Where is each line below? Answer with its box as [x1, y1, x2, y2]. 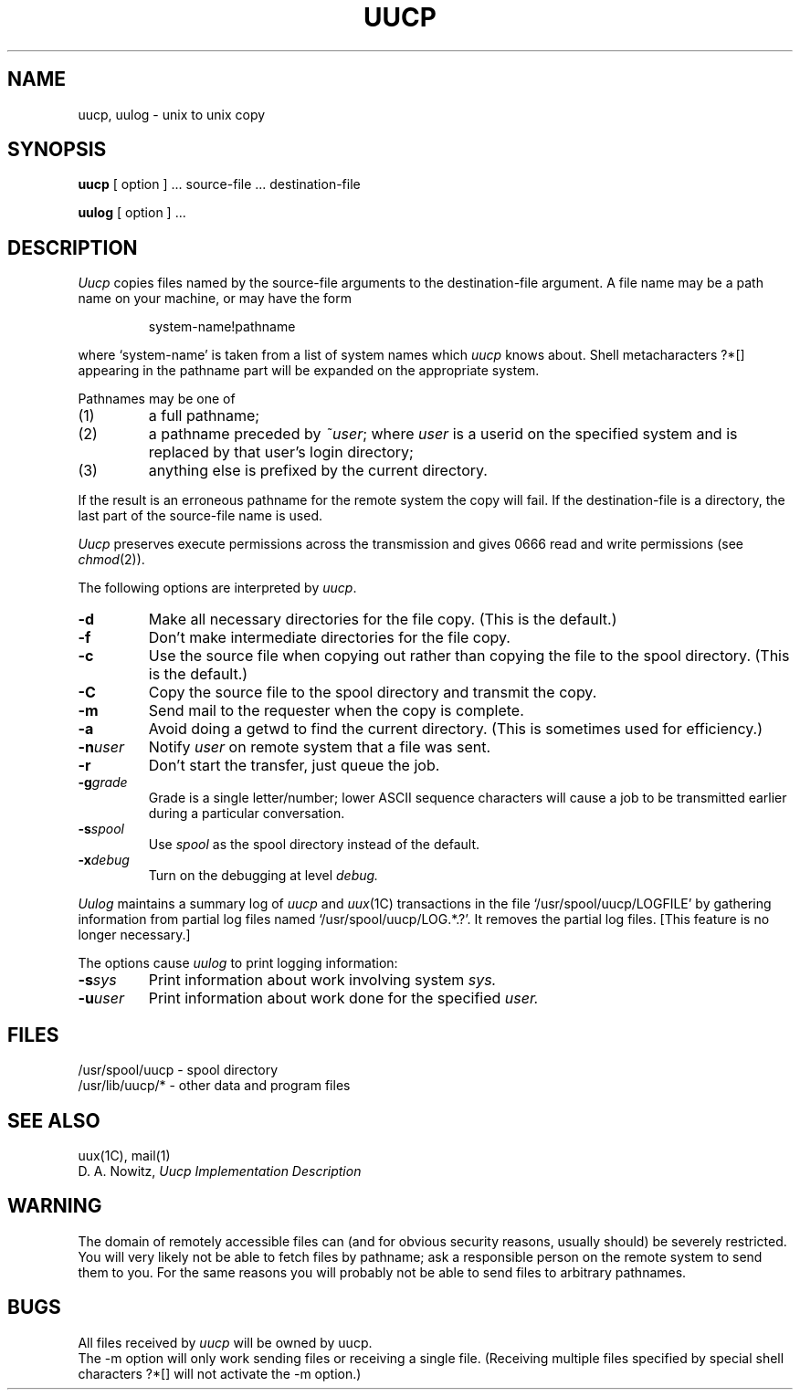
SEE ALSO [7, 1108, 100, 1132]
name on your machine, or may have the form [78, 290, 352, 307]
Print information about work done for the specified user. [148, 989, 539, 1008]
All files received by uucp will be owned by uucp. [78, 1334, 373, 1350]
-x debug [78, 852, 130, 868]
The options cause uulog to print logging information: [78, 955, 398, 972]
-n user [78, 738, 124, 757]
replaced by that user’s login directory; [148, 443, 414, 462]
